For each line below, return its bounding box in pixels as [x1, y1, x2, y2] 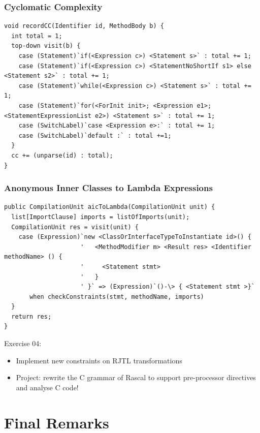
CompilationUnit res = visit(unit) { [11, 223, 139, 231]
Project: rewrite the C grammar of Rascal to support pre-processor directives [16, 372, 256, 383]
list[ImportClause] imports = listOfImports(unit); [11, 213, 190, 221]
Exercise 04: [4, 338, 42, 349]
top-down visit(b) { [11, 42, 81, 50]
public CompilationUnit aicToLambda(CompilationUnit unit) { [4, 203, 215, 211]
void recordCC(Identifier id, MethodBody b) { [4, 22, 164, 30]
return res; [11, 313, 52, 320]
